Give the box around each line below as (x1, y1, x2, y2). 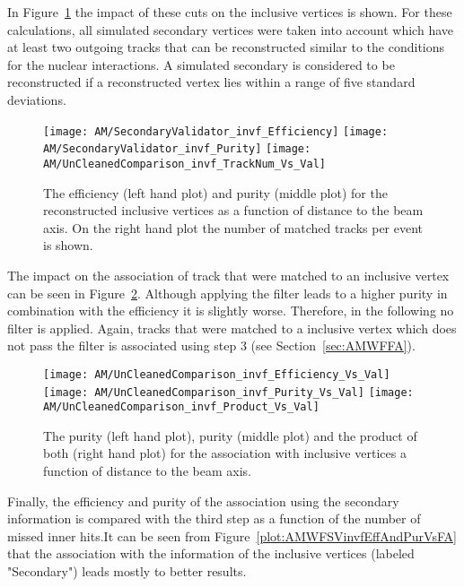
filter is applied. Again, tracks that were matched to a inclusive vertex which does (7, 318, 457, 337)
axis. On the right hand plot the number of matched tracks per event (43, 218, 424, 237)
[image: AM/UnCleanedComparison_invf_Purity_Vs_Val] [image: (43, 385, 414, 399)
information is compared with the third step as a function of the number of (7, 509, 421, 528)
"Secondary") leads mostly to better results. (7, 562, 247, 580)
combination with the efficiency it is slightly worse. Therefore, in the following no (7, 301, 454, 320)
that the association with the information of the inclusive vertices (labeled (7, 544, 415, 563)
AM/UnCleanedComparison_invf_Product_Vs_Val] (43, 401, 320, 414)
